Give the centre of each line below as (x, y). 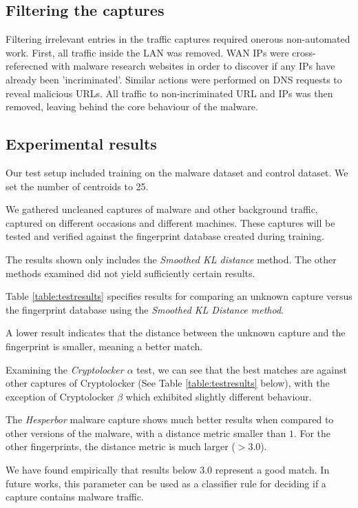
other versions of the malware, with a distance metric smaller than (146, 433)
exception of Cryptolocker (60, 396)
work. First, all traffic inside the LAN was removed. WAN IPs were (147, 52)
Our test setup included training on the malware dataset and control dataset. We (177, 172)
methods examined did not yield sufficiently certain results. (130, 273)
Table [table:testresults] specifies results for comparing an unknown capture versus (179, 296)
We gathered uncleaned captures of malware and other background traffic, (162, 209)
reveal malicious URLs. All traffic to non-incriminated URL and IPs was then (169, 93)
